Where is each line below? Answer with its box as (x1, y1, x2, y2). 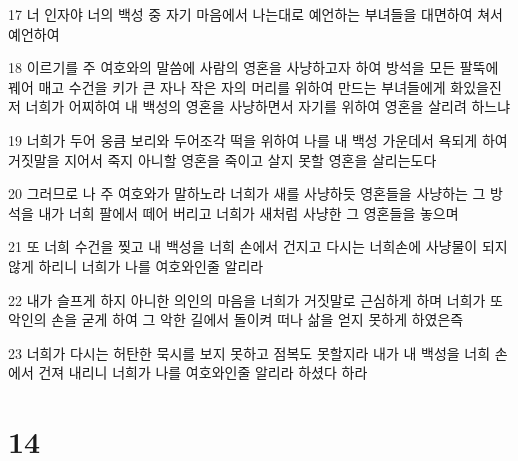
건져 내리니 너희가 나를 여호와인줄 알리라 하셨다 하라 (38, 362, 368, 383)
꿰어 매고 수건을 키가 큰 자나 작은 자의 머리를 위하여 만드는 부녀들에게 (8, 76, 446, 97)
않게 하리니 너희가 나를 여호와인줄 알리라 (8, 255, 264, 276)
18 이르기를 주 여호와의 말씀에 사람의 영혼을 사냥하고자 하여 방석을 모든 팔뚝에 (8, 57, 499, 78)
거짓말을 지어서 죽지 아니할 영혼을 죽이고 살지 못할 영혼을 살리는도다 (8, 149, 437, 170)
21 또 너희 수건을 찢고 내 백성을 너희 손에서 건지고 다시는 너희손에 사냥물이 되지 (8, 236, 508, 257)
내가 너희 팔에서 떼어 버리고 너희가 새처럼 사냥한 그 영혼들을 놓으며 (38, 202, 459, 223)
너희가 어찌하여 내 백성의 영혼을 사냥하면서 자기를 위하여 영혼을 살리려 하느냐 (25, 96, 511, 117)
